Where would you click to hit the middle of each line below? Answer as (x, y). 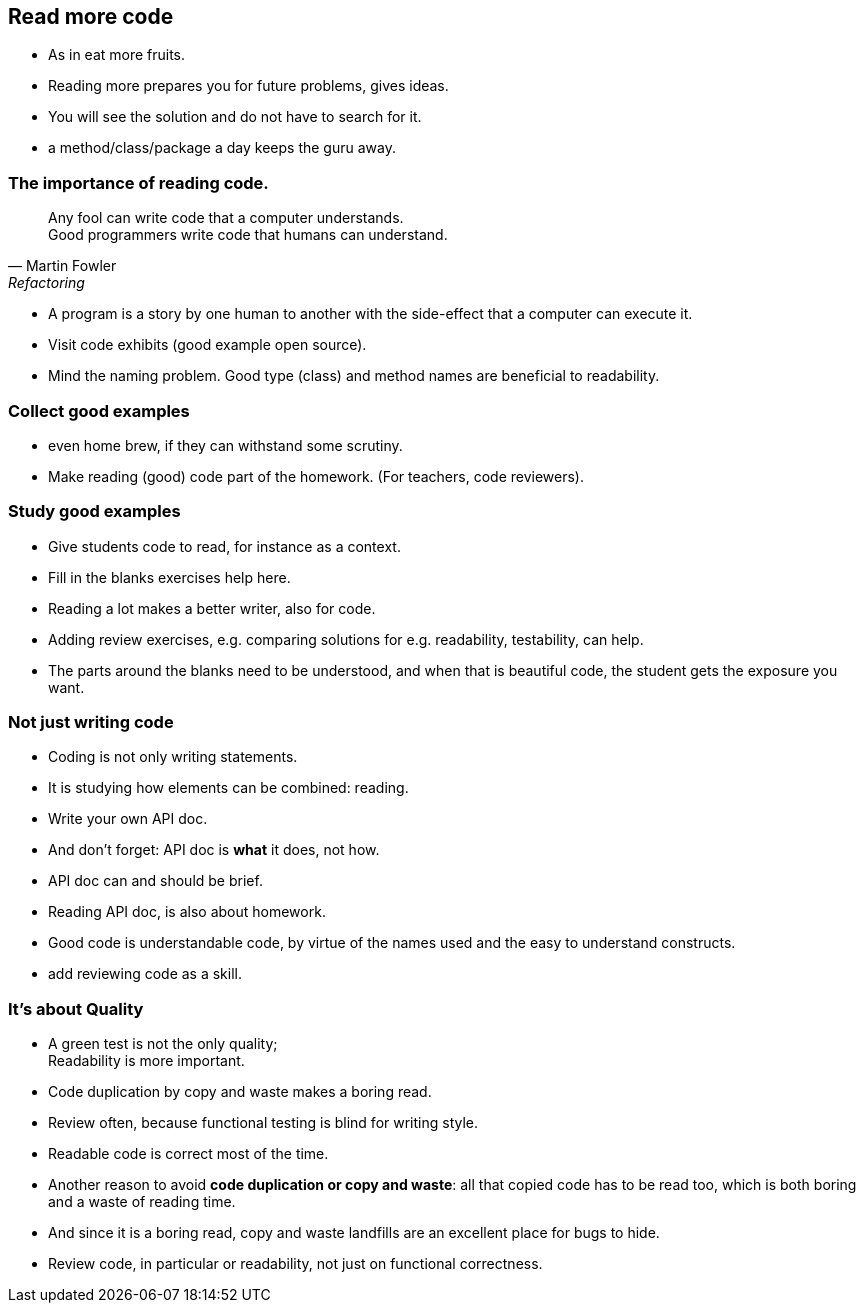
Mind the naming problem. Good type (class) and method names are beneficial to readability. (354, 376)
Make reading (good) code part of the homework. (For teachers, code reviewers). (316, 476)
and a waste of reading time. (142, 1202)
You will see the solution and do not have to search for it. (235, 117)
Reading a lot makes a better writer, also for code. (212, 608)
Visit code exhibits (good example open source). (207, 345)
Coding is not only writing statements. (173, 757)
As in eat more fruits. (117, 55)
